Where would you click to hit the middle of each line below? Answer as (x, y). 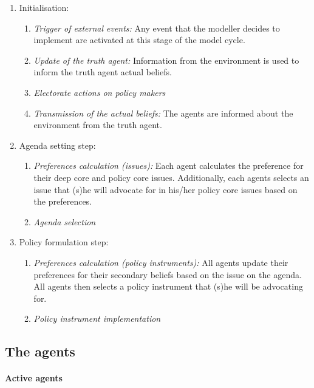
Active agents (34, 378)
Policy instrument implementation (97, 318)
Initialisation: (44, 7)
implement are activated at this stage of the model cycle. (139, 40)
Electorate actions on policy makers (100, 92)
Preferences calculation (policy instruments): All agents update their (161, 262)
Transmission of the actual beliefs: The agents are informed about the (163, 113)
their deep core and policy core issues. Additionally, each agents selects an (171, 177)
